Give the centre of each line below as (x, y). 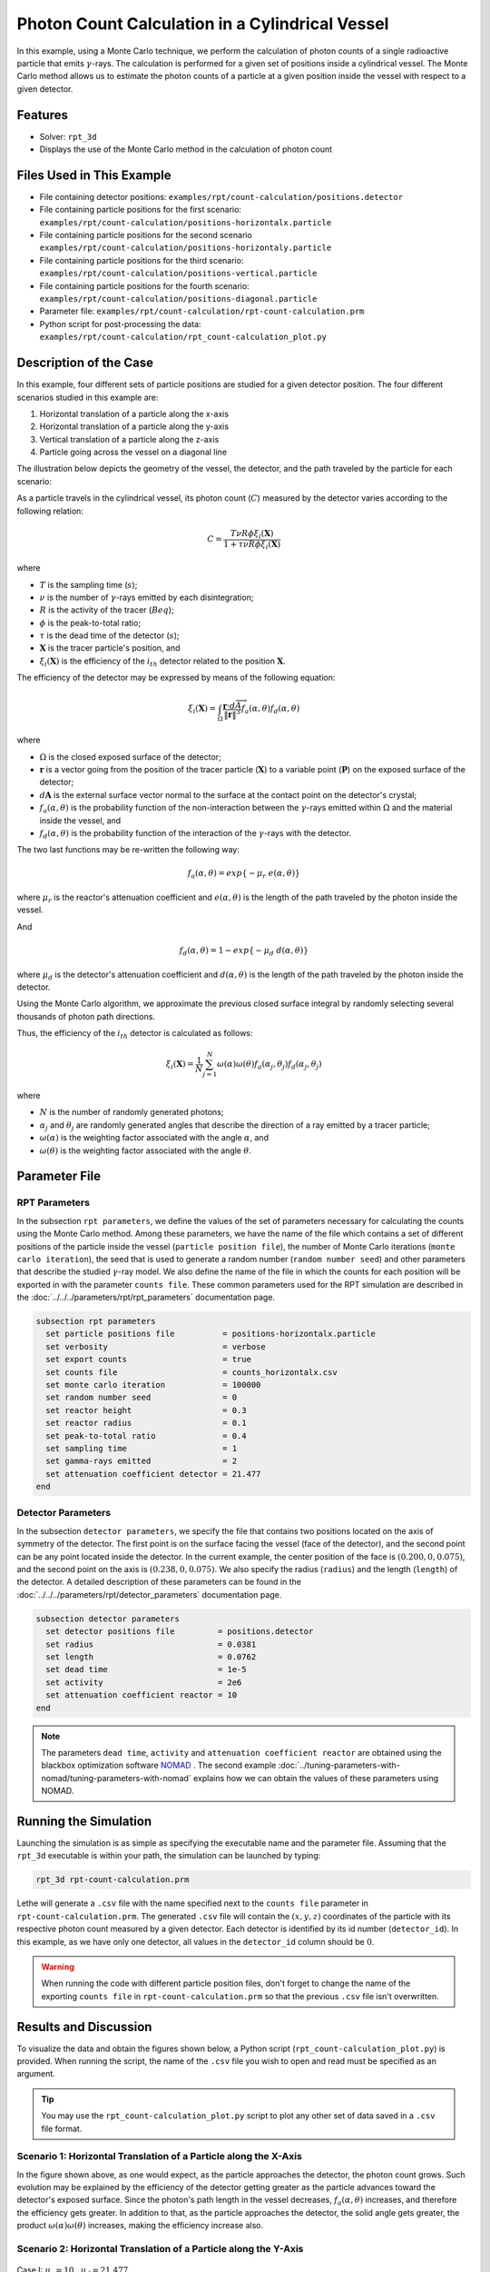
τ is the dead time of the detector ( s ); (110, 635)
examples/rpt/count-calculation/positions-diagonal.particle (178, 299)
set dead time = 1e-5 (146, 1669)
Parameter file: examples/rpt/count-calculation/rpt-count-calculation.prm (202, 311)
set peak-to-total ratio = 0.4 (146, 1435)
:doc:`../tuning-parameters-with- (339, 1765)
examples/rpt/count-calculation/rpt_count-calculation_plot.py (183, 337)
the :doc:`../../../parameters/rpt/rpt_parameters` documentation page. (146, 1297)
